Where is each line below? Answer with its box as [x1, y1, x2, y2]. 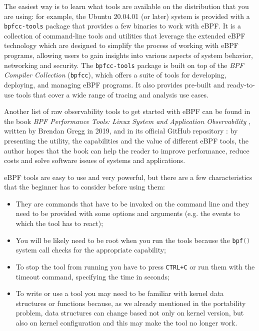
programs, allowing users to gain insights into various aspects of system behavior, [4, 50, 253, 60]
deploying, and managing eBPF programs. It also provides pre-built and [4, 79, 225, 89]
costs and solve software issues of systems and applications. [4, 155, 185, 165]
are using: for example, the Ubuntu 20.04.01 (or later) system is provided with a [4, 10, 250, 21]
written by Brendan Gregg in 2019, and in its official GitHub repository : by [4, 125, 238, 136]
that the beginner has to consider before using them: [4, 181, 165, 192]
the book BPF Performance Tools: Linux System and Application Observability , [4, 115, 250, 126]
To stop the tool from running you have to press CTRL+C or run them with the [15, 261, 255, 271]
